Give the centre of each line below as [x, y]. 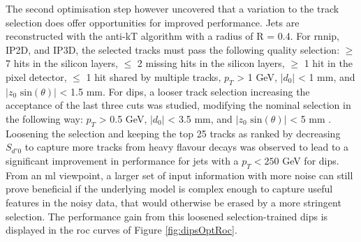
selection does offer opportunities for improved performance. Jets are [153, 22]
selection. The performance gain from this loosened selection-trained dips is [167, 216]
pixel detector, [36, 76]
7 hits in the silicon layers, [62, 63]
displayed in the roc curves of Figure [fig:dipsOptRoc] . [121, 230]
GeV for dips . [311, 160]
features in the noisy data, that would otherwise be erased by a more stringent [174, 202]
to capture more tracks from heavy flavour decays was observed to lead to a [186, 147]
